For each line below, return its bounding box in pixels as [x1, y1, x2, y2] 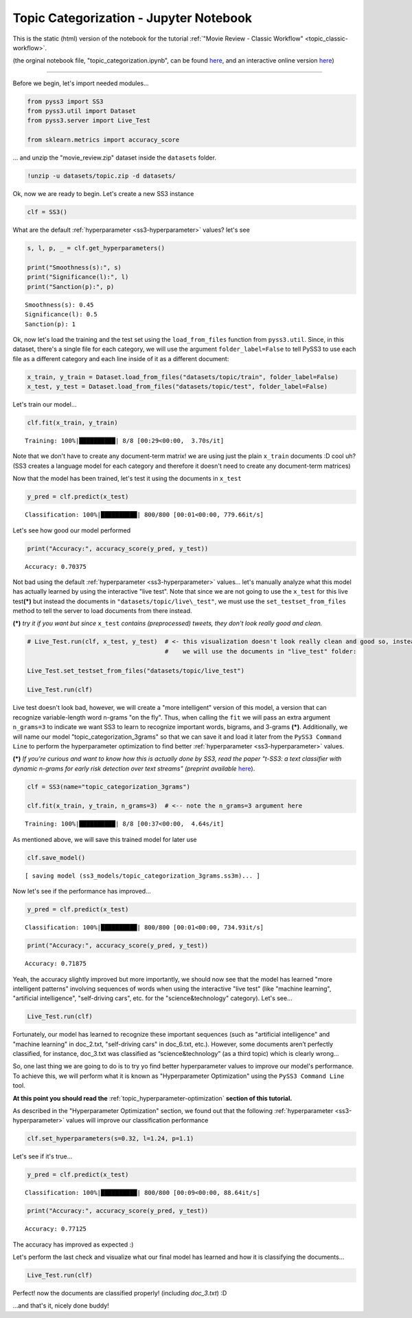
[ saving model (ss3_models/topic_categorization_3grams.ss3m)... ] [25, 872, 260, 880]
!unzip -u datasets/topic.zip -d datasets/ [27, 172, 176, 180]
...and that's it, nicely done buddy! [12, 1301, 109, 1310]
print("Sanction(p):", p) [27, 283, 115, 290]
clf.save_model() [27, 854, 86, 861]
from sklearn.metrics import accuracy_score [27, 136, 180, 144]
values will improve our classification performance [65, 1116, 209, 1125]
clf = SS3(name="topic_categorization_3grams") [27, 783, 190, 790]
